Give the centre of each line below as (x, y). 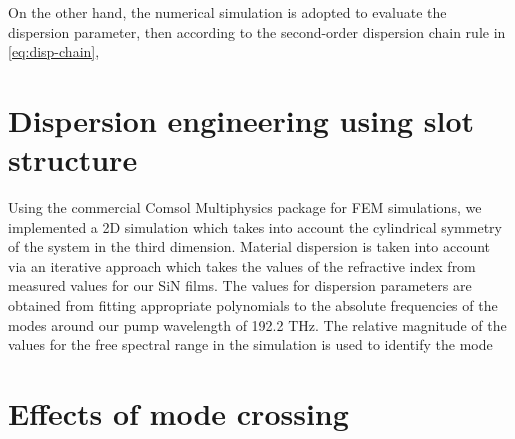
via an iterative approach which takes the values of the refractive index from (242, 265)
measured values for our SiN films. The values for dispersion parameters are (240, 285)
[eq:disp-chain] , (54, 51)
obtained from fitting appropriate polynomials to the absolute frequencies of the (253, 305)
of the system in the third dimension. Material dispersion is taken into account (249, 246)
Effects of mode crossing (178, 413)
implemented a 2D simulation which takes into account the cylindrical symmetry (255, 226)
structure (73, 159)
